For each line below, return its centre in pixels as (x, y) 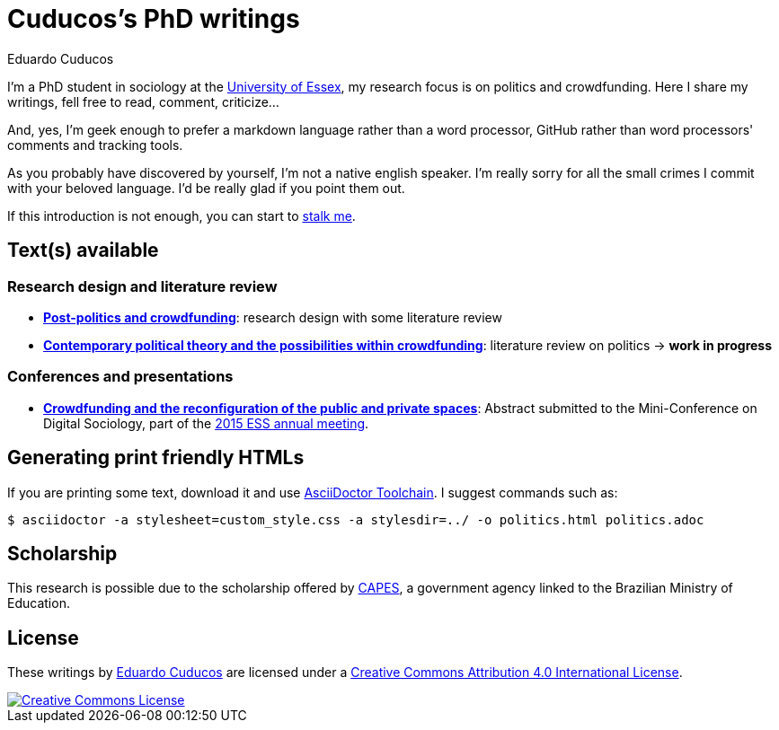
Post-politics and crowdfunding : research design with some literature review (273, 317)
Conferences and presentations (120, 377)
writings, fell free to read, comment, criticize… (143, 101)
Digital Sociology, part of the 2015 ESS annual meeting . (206, 423)
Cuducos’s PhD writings (154, 19)
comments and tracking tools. (95, 145)
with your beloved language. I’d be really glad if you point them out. (206, 188)
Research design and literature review (142, 286)
